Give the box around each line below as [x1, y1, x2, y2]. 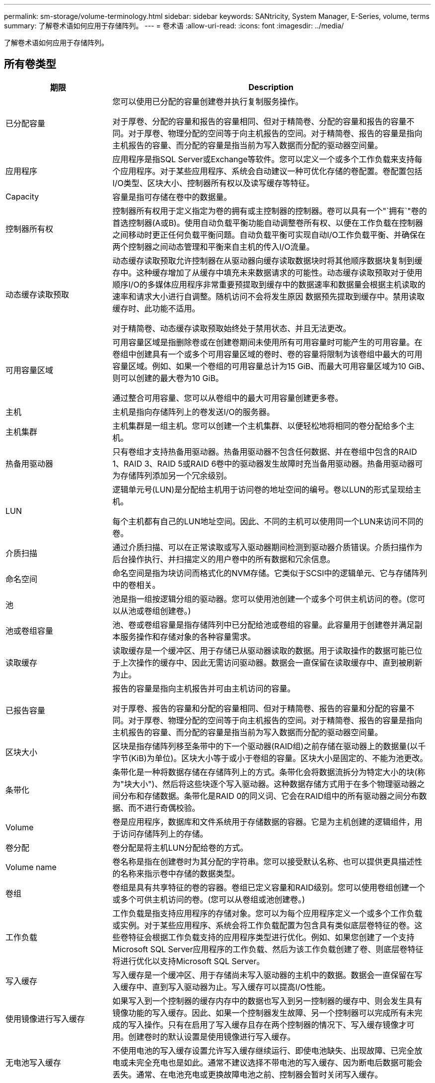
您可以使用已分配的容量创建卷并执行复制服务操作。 [112, 96, 303, 106]
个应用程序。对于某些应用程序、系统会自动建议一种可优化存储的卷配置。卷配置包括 [112, 166, 423, 176]
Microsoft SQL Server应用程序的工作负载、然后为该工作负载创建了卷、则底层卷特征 [112, 944, 424, 954]
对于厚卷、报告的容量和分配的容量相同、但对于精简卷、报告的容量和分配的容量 [112, 703, 407, 713]
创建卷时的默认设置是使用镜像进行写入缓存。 [128, 1031, 295, 1042]
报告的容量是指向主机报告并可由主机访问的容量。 [112, 683, 295, 693]
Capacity [5, 191, 39, 201]
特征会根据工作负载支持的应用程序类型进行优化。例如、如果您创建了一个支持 [128, 932, 415, 942]
